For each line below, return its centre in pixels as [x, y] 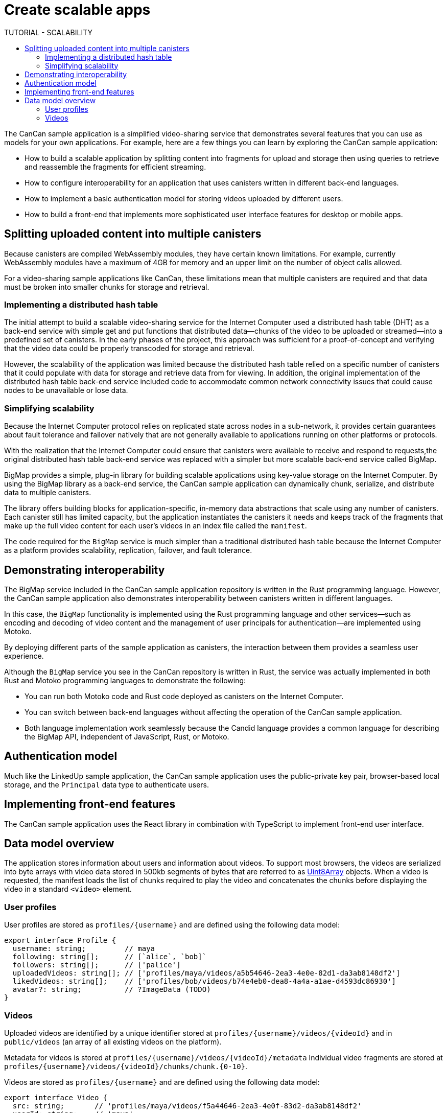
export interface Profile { [60, 941]
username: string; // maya [84, 949]
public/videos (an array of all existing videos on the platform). [113, 1041]
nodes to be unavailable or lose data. [66, 390]
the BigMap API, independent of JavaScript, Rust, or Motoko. [127, 736]
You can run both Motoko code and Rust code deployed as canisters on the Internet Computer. [184, 696]
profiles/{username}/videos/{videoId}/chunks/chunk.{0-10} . [126, 1066]
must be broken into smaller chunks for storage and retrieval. [107, 287]
